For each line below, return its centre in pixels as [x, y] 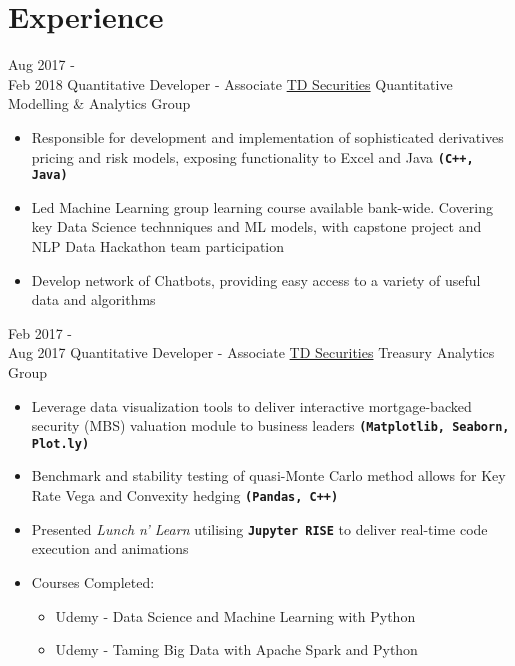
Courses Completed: [93, 581]
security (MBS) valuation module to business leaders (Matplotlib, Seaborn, [270, 425]
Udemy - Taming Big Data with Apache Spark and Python [236, 649]
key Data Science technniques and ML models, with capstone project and [256, 226]
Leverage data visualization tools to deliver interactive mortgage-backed [251, 405]
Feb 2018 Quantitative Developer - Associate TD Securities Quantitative [230, 83]
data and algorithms [93, 299]
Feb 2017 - [40, 332]
